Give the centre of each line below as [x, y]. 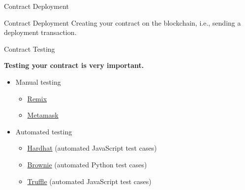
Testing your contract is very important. [74, 65]
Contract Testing [30, 48]
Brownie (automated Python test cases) [87, 164]
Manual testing [38, 81]
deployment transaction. [40, 32]
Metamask [43, 115]
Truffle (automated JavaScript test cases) [89, 181]
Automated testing [44, 131]
